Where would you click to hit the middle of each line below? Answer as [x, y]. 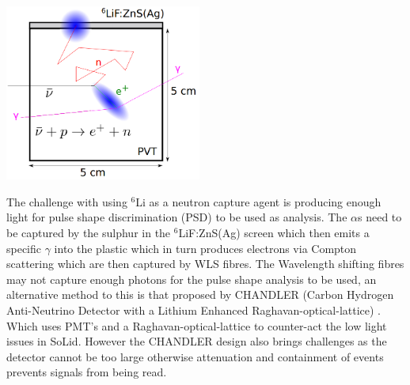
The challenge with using [67, 201]
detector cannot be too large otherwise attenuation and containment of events [195, 356]
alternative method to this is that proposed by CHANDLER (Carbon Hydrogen [200, 294]
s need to [380, 217]
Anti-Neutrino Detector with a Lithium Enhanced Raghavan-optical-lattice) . [194, 310]
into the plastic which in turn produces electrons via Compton [205, 248]
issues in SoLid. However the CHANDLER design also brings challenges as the [197, 341]
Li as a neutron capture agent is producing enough [258, 201]
